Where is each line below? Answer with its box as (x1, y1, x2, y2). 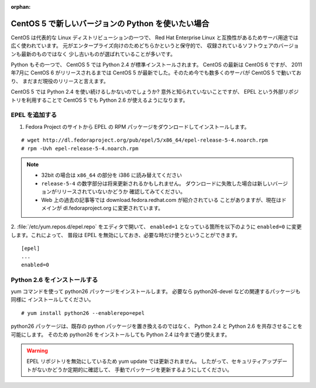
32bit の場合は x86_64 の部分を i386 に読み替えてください (41, 171, 183, 178)
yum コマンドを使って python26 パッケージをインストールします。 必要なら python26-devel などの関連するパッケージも (11, 288, 301, 295)
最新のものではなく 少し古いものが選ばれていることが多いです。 (20, 50, 176, 57)
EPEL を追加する (11, 111, 57, 119)
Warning (26, 347, 48, 354)
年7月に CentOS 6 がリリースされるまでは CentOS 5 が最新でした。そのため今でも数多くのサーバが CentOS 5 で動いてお (11, 69, 301, 76)
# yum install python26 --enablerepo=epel (21, 310, 145, 316)
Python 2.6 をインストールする (11, 276, 98, 284)
